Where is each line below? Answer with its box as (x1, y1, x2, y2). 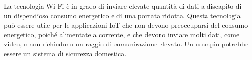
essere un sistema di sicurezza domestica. (4, 48, 127, 58)
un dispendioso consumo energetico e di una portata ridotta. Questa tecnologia (4, 10, 241, 20)
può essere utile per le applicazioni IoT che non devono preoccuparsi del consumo (4, 20, 248, 30)
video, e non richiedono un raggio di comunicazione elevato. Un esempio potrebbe (4, 39, 249, 49)
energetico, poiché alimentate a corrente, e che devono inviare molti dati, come (4, 29, 240, 39)
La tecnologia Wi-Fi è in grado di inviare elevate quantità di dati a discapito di (4, 1, 242, 11)
